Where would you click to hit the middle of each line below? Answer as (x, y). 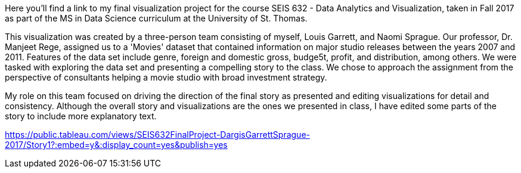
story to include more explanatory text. (81, 116)
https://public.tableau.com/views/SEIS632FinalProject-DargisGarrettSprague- (157, 135)
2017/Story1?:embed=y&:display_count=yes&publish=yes (116, 145)
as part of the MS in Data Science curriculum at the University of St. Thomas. (156, 18)
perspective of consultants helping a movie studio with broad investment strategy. (166, 77)
